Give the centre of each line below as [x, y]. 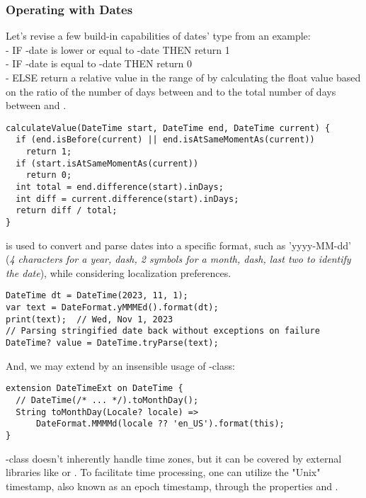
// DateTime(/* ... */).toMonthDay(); [107, 400]
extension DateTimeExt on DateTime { [95, 389]
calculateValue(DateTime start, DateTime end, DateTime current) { [168, 128]
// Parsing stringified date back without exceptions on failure [163, 331]
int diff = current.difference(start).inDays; [127, 199]
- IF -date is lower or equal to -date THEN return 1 [118, 49]
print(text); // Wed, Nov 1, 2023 [90, 319]
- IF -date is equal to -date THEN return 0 [99, 63]
